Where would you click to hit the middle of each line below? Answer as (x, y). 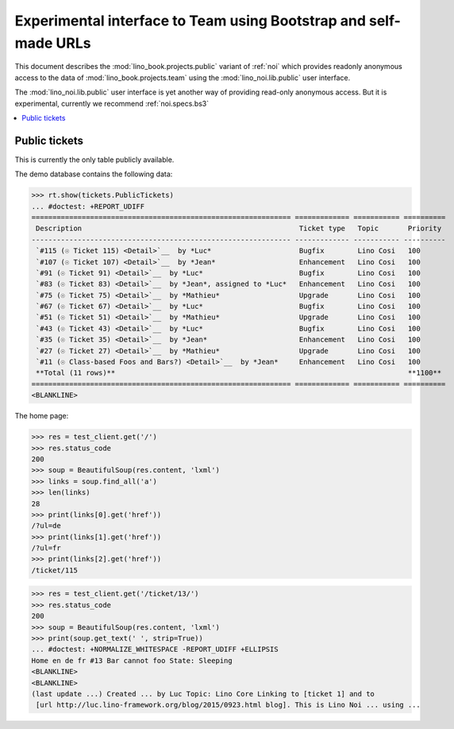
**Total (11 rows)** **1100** (239, 373)
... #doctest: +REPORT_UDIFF (88, 206)
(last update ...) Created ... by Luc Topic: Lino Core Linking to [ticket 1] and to (203, 694)
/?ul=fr (46, 548)
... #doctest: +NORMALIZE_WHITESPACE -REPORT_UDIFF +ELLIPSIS (155, 650)
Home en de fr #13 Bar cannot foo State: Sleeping (132, 660)
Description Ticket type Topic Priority (239, 229)
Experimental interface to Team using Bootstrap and (190, 21)
